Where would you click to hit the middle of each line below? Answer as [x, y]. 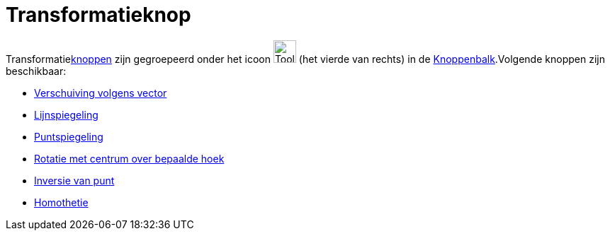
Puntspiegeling [69, 136]
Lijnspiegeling [66, 114]
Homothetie [61, 202]
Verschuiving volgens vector [101, 93]
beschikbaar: [36, 71]
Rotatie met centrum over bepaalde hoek [129, 158]
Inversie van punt [74, 180]
